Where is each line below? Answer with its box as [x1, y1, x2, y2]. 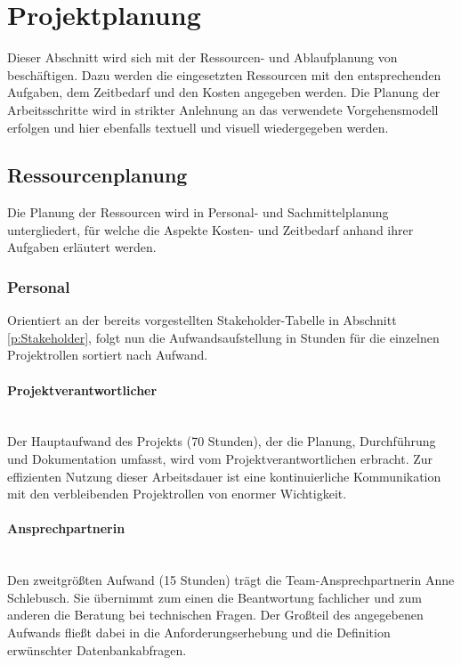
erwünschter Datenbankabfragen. [7, 640, 187, 659]
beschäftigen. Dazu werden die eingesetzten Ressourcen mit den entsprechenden [7, 65, 441, 84]
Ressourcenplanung [7, 161, 188, 189]
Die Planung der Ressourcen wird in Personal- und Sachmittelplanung [7, 203, 389, 222]
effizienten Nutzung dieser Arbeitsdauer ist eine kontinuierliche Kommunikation [7, 466, 441, 485]
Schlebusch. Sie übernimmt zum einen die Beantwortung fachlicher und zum [7, 588, 422, 606]
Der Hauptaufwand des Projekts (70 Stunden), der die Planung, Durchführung [7, 432, 436, 450]
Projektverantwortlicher [7, 380, 158, 399]
